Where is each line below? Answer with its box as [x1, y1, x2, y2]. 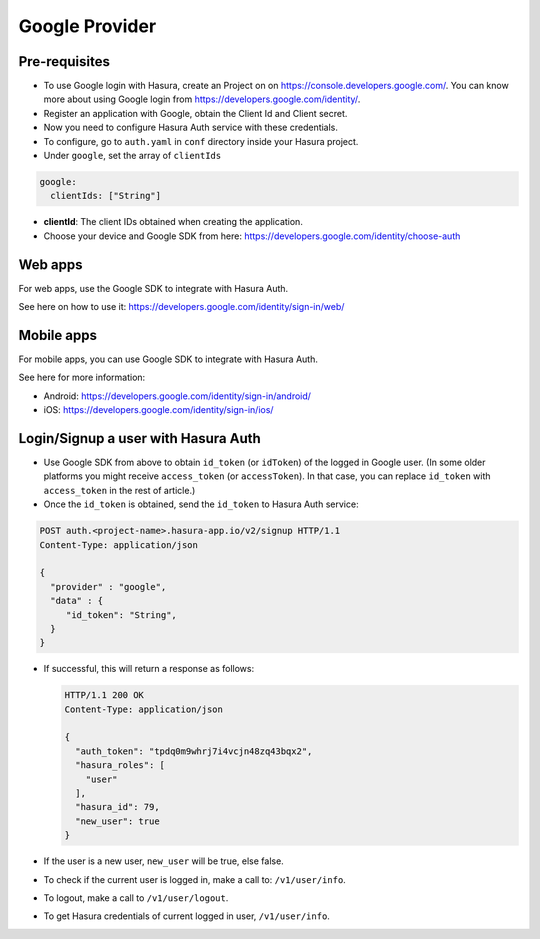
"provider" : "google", [50, 581, 167, 592]
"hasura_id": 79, [75, 801, 160, 813]
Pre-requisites [18, 53, 110, 70]
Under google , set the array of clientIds [43, 150, 222, 162]
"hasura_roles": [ [75, 760, 165, 771]
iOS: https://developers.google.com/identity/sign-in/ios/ [43, 404, 274, 416]
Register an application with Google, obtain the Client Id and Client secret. [43, 107, 348, 119]
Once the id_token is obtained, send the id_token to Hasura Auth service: [43, 498, 359, 510]
